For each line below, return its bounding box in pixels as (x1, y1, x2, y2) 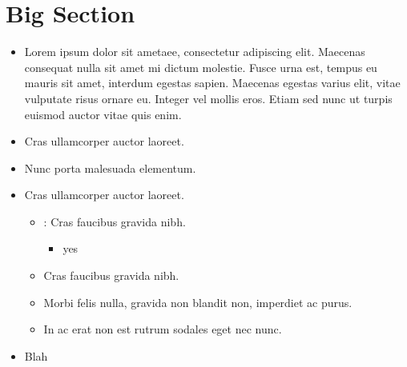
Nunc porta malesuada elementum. (24, 159, 196, 176)
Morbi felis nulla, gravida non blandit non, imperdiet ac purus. (43, 293, 353, 310)
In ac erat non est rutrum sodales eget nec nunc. (43, 321, 282, 337)
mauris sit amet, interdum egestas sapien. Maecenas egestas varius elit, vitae (24, 74, 401, 91)
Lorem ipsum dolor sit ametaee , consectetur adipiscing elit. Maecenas (24, 43, 365, 60)
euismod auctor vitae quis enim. (24, 106, 182, 122)
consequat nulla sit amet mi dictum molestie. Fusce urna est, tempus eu (24, 58, 377, 75)
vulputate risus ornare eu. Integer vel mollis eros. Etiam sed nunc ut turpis (24, 90, 393, 106)
